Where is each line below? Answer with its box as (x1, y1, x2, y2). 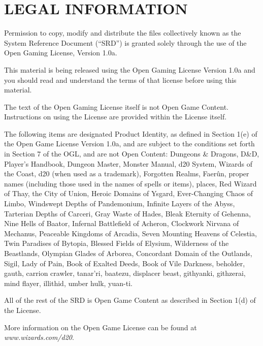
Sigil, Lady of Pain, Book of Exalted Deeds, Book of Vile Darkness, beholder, (4, 258, 245, 268)
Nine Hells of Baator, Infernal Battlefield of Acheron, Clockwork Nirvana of (4, 218, 239, 229)
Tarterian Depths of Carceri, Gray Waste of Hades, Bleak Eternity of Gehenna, (4, 208, 251, 218)
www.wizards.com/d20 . (4, 332, 74, 342)
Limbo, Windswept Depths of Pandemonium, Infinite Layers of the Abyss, (4, 198, 235, 209)
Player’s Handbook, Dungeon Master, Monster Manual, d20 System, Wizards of (4, 158, 253, 169)
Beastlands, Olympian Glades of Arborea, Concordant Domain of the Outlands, (4, 248, 252, 258)
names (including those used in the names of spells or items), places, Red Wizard (4, 178, 257, 188)
